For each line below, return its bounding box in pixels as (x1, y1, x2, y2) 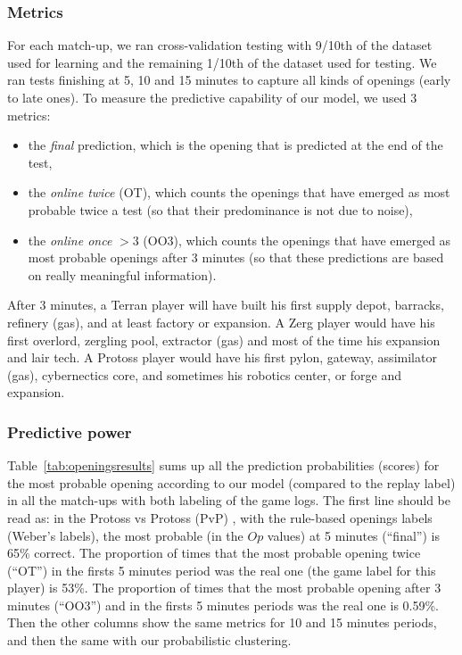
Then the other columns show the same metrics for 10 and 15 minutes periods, (7, 613, 437, 632)
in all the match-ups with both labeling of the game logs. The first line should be (7, 491, 450, 510)
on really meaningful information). (28, 265, 217, 284)
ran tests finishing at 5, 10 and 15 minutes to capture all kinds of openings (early (7, 70, 451, 89)
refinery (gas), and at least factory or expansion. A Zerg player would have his (7, 312, 435, 331)
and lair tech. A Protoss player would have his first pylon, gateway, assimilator (7, 348, 437, 367)
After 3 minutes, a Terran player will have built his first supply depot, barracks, (7, 295, 444, 314)
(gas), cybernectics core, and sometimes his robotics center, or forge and (7, 365, 402, 384)
